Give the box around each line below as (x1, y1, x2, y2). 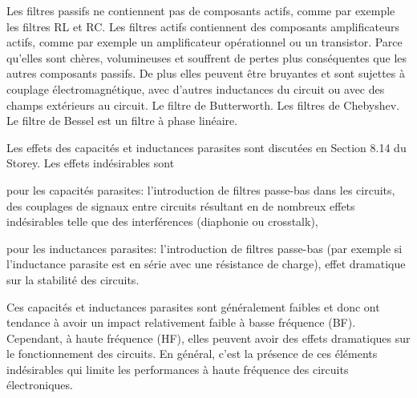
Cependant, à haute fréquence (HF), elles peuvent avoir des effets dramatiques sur (6, 329, 411, 346)
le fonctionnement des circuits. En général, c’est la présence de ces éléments (6, 345, 378, 362)
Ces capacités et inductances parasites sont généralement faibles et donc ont (6, 298, 380, 315)
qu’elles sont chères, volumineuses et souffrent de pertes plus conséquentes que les (6, 49, 407, 66)
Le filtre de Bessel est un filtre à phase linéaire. (6, 112, 238, 129)
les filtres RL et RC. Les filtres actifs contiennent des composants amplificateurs (6, 18, 399, 34)
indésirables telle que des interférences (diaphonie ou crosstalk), (6, 213, 318, 230)
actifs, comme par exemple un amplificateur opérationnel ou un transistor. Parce (6, 34, 403, 50)
